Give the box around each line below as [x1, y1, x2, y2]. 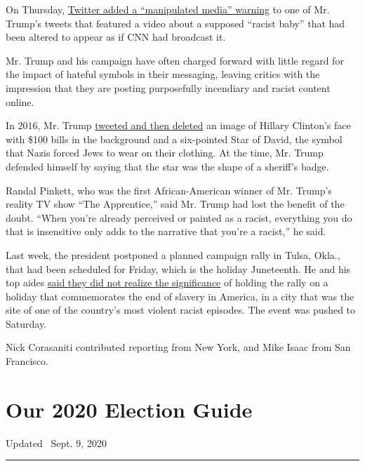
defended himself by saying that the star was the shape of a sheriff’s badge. [6, 159, 329, 173]
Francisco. [6, 354, 48, 368]
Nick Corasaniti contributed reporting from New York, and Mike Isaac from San [6, 340, 351, 354]
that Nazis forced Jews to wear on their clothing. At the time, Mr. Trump [6, 145, 324, 160]
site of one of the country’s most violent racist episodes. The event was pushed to [6, 302, 356, 317]
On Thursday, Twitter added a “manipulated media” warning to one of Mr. [6, 2, 330, 16]
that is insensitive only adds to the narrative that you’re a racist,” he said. [6, 224, 326, 239]
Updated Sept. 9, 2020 [6, 435, 107, 450]
